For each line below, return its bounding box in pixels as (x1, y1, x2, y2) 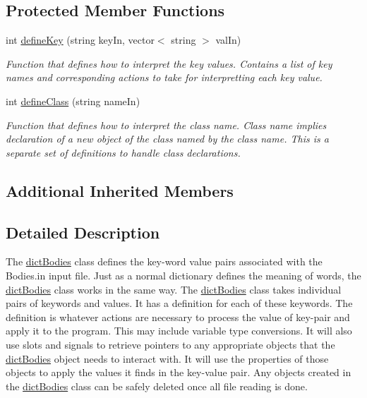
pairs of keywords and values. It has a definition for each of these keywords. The (6, 296, 353, 310)
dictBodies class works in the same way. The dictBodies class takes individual (6, 282, 342, 296)
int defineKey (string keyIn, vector (6, 32, 155, 47)
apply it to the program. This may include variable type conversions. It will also (6, 323, 352, 338)
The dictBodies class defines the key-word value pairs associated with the (6, 254, 323, 269)
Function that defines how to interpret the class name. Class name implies (6, 117, 327, 132)
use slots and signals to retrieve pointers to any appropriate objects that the (6, 337, 335, 351)
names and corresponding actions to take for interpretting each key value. (6, 70, 323, 85)
